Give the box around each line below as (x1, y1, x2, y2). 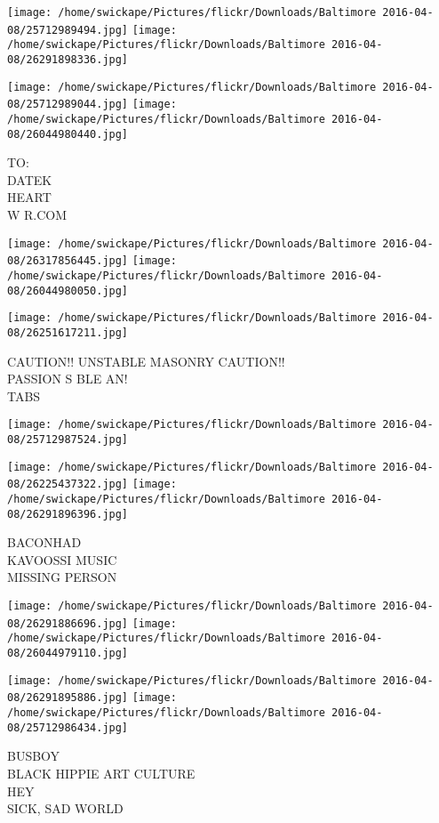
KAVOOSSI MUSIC (7, 550, 117, 569)
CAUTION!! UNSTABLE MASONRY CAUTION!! (7, 351, 285, 370)
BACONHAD (7, 533, 82, 552)
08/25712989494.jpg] (7, 23, 129, 36)
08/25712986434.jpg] (7, 721, 129, 734)
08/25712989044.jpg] (7, 98, 129, 111)
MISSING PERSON (7, 568, 117, 586)
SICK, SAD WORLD (7, 799, 124, 818)
